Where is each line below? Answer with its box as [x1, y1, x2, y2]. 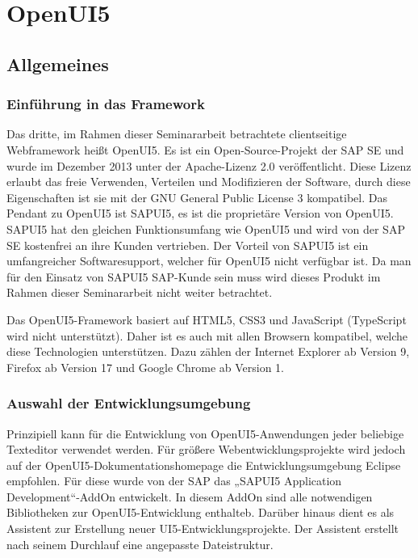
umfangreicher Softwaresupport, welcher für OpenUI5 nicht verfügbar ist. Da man [6, 252, 412, 269]
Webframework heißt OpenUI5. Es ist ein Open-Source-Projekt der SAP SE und [6, 141, 404, 158]
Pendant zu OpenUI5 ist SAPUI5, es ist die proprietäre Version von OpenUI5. [6, 205, 394, 222]
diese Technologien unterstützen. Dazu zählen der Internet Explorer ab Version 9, [6, 343, 410, 360]
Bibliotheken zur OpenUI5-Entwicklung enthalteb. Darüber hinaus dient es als [6, 504, 395, 521]
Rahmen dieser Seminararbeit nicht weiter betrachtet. [6, 284, 273, 301]
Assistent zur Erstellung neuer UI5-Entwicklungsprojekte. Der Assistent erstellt [6, 520, 399, 537]
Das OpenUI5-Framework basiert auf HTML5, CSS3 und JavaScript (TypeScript [6, 311, 407, 328]
